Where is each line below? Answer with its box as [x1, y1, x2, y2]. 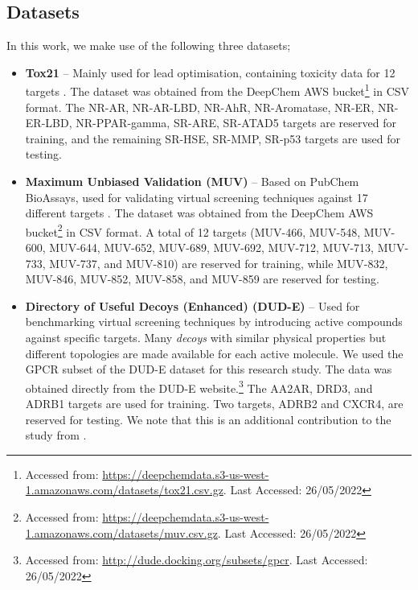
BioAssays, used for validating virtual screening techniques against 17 [25, 188, 368, 205]
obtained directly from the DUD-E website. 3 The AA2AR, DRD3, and [25, 377, 373, 396]
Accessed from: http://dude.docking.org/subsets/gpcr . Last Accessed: [25, 551, 368, 568]
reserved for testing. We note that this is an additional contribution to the [25, 411, 391, 427]
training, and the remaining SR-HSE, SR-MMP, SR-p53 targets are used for [25, 130, 400, 146]
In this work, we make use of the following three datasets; [6, 37, 291, 54]
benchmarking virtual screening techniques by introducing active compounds [25, 313, 403, 330]
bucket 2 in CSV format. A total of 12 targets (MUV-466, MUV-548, [25, 221, 361, 240]
